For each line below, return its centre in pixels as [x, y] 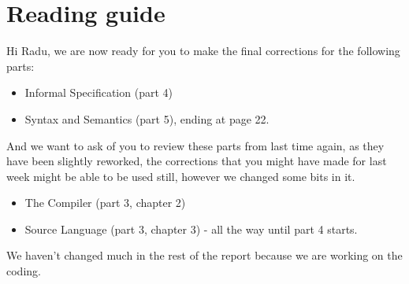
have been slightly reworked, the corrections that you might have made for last [197, 161]
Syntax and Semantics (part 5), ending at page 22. [147, 118]
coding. [24, 271]
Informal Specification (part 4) [99, 92]
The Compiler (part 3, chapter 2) [105, 203]
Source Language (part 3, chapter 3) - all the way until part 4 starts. [191, 229]
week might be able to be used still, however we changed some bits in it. [181, 176]
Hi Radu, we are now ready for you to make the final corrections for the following [203, 51]
